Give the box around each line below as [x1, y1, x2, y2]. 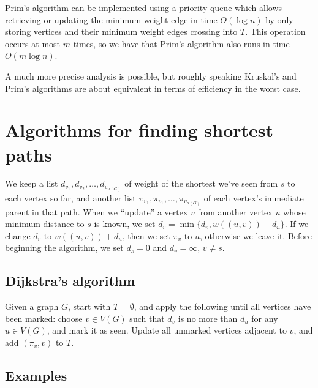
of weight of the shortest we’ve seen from [124, 177, 278, 190]
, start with [67, 300, 111, 313]
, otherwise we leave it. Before [199, 229, 312, 242]
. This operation [245, 25, 306, 38]
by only [265, 13, 293, 26]
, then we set [122, 229, 170, 242]
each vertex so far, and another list [5, 191, 136, 204]
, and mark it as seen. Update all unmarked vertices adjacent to [47, 324, 287, 337]
